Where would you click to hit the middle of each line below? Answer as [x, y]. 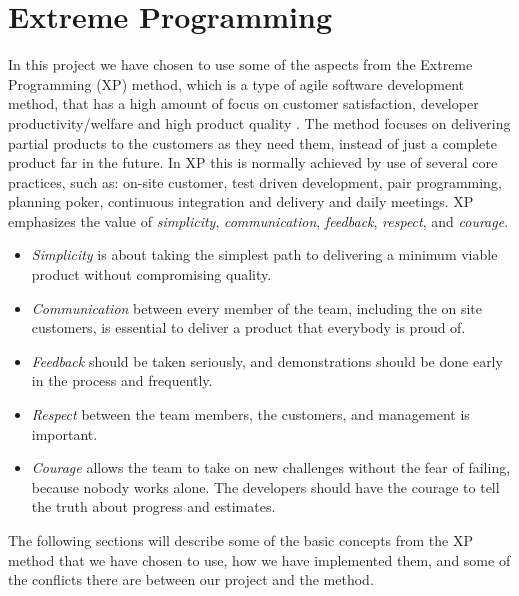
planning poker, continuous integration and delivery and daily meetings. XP [241, 201]
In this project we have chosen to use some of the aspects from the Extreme [240, 64]
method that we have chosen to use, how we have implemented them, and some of [259, 559]
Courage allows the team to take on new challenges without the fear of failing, [271, 467]
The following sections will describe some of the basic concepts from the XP [241, 540]
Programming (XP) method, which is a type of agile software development [236, 83]
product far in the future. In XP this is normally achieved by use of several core [253, 162]
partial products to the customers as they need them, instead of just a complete [252, 142]
